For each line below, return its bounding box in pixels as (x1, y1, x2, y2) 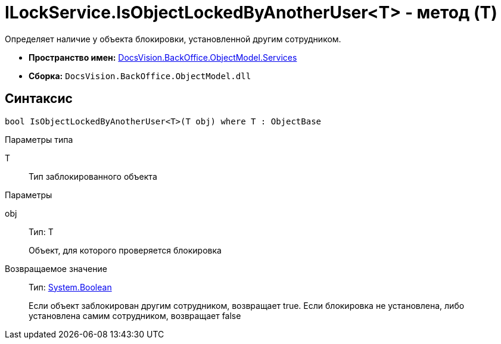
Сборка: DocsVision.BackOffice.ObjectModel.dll (29, 70, 251, 81)
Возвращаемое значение (5, 263, 107, 274)
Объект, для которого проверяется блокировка (29, 245, 222, 255)
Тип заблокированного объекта (29, 171, 157, 182)
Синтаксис (5, 91, 73, 107)
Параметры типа (5, 134, 73, 145)
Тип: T (29, 226, 54, 237)
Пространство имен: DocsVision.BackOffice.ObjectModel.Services (29, 52, 297, 62)
